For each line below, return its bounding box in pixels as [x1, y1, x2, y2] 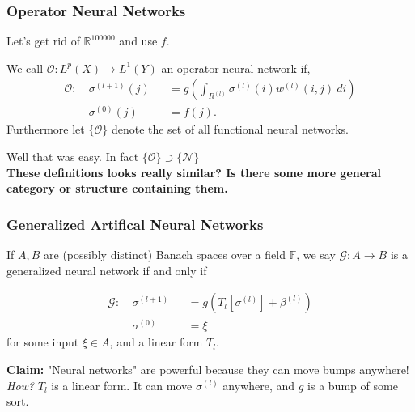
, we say [296, 246, 336, 263]
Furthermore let [6, 121, 85, 138]
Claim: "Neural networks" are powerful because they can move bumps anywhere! [6, 360, 409, 377]
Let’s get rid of [6, 32, 80, 49]
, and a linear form [109, 333, 203, 350]
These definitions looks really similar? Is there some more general [6, 164, 382, 181]
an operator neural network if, [161, 59, 311, 76]
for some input [6, 333, 79, 350]
